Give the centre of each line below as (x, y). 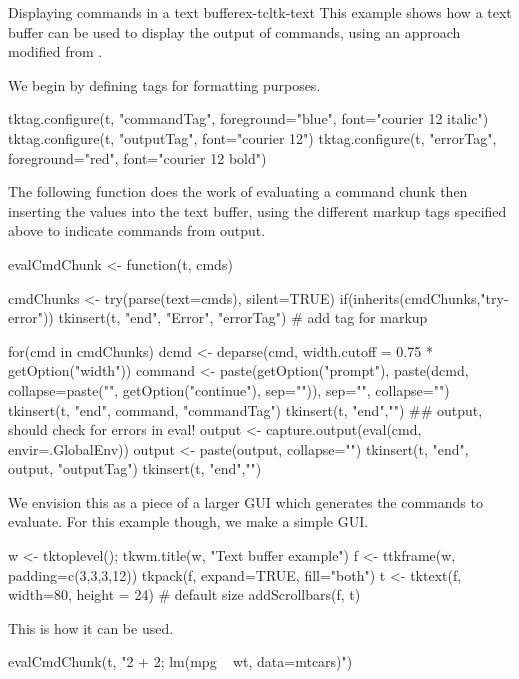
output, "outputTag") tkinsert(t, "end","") (135, 468)
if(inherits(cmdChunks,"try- (424, 297)
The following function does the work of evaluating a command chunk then (238, 191)
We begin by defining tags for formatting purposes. (164, 84)
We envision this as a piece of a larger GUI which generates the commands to (245, 501)
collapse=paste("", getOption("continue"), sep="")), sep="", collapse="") (229, 389)
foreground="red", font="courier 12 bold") (137, 157)
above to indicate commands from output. (137, 230)
